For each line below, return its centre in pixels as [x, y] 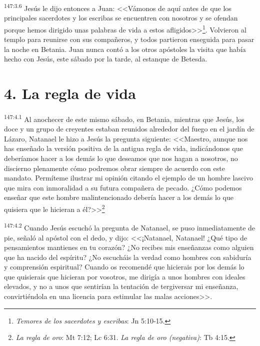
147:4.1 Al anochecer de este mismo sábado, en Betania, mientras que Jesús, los [124, 118]
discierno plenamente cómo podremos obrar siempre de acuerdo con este [114, 168]
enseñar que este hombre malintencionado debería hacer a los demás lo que [119, 197]
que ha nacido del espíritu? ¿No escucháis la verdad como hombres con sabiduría [128, 257]
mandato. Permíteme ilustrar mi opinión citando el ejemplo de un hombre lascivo [128, 178]
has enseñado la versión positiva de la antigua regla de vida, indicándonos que [123, 148]
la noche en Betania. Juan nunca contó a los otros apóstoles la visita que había [125, 49]
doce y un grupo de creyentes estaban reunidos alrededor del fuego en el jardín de [129, 129]
